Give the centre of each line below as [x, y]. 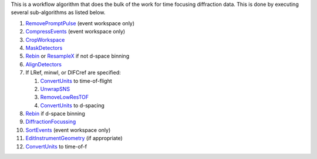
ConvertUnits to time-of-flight [76, 81]
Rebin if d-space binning [55, 114]
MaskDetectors [44, 48]
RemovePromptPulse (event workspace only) [80, 23]
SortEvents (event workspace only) [68, 130]
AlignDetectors [43, 64]
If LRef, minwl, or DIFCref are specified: [73, 73]
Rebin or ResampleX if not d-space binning [77, 56]
